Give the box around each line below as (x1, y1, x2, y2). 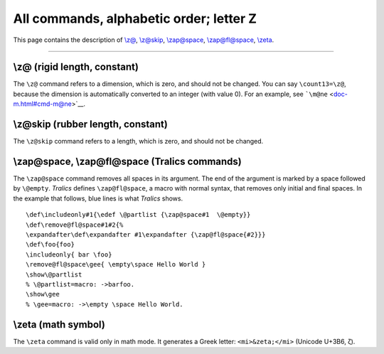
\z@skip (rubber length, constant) (13, 118, 169, 131)
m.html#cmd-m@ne (13, 100, 73, 108)
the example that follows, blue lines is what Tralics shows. (13, 194, 183, 203)
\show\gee (26, 290, 60, 299)
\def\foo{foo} (26, 240, 75, 249)
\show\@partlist (26, 270, 82, 279)
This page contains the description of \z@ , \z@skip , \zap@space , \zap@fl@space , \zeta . (13, 36, 274, 44)
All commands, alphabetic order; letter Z (13, 11, 257, 26)
